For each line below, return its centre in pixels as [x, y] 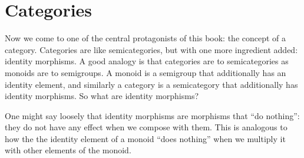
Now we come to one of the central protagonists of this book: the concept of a [146, 38]
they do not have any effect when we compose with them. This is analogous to [146, 127]
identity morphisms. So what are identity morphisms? [102, 96]
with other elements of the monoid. [68, 150]
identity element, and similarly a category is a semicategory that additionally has [151, 84]
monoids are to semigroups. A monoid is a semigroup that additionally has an [146, 72]
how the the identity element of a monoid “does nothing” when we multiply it [145, 138]
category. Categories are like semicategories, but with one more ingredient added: [151, 49]
